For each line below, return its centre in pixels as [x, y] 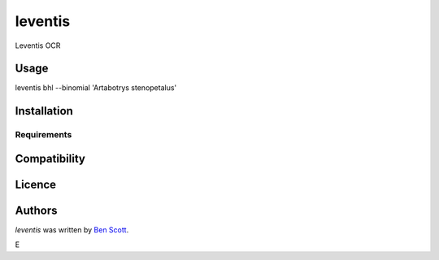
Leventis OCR [38, 45]
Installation [44, 111]
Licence [36, 184]
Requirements [43, 135]
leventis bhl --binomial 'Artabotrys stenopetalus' [96, 88]
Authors [36, 210]
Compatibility [50, 158]
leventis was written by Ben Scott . [72, 230]
